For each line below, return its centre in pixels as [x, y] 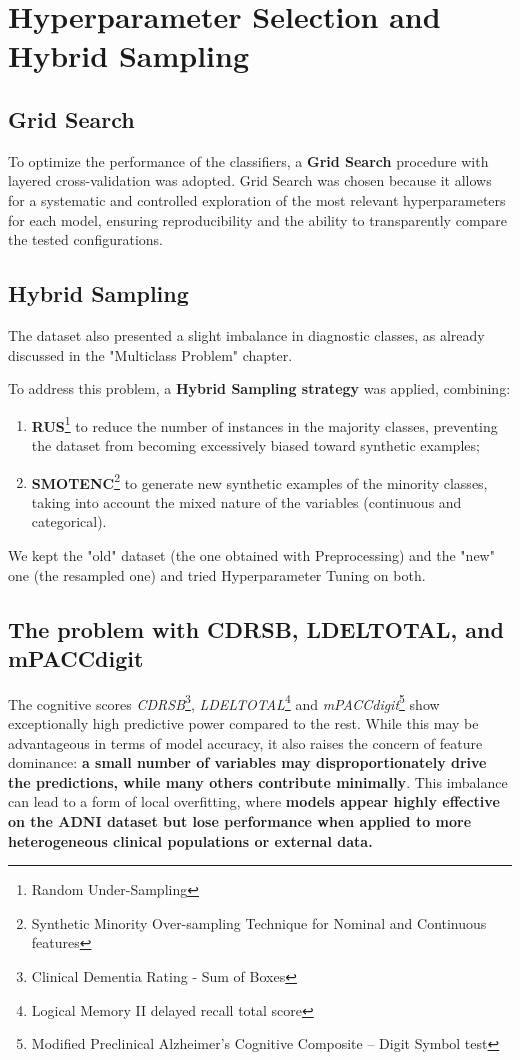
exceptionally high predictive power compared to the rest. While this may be [243, 723]
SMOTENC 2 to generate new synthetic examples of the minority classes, [259, 481]
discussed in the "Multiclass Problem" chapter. [150, 354]
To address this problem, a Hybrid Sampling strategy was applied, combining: [259, 388]
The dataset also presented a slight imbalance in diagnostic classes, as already [246, 334]
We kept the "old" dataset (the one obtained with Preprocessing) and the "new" [251, 555]
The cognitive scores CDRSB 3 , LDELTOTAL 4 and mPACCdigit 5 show [224, 702]
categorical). [69, 521]
